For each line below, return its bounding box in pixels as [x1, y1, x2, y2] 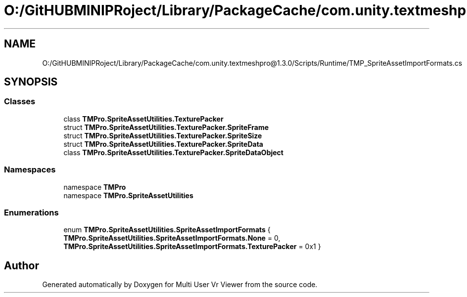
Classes [4, 96, 36, 107]
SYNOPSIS [4, 76, 58, 88]
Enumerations [4, 207, 59, 217]
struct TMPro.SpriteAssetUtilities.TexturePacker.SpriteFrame [63, 123, 269, 131]
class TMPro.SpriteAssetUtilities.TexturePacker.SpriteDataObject [63, 148, 283, 157]
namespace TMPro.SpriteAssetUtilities [63, 191, 193, 200]
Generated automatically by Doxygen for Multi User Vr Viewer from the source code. [42, 280, 318, 289]
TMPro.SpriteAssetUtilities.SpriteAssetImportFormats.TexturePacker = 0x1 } [63, 242, 321, 251]
